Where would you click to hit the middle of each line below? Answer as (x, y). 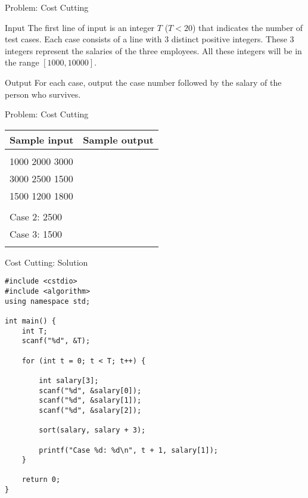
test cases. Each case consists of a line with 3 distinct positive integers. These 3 (150, 39)
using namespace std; (48, 301)
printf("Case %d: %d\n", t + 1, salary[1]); (128, 450)
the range (22, 62)
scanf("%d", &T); (56, 341)
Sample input (42, 139)
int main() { (30, 321)
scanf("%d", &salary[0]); (90, 390)
